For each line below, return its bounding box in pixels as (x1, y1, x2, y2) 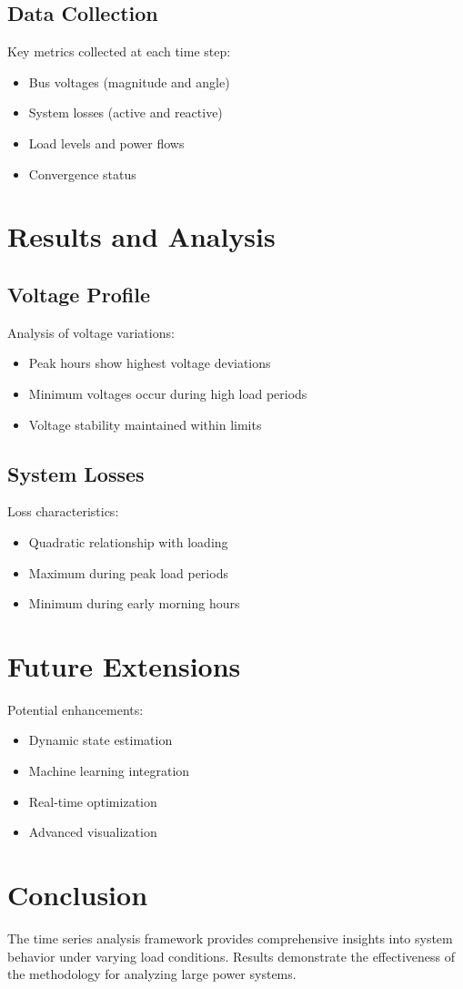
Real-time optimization (28, 791, 157, 811)
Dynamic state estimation (28, 730, 173, 749)
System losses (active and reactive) (28, 103, 223, 122)
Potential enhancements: (7, 699, 144, 719)
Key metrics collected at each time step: (7, 42, 231, 61)
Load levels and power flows (28, 133, 185, 152)
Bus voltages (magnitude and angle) (28, 72, 230, 91)
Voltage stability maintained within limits (28, 414, 262, 433)
